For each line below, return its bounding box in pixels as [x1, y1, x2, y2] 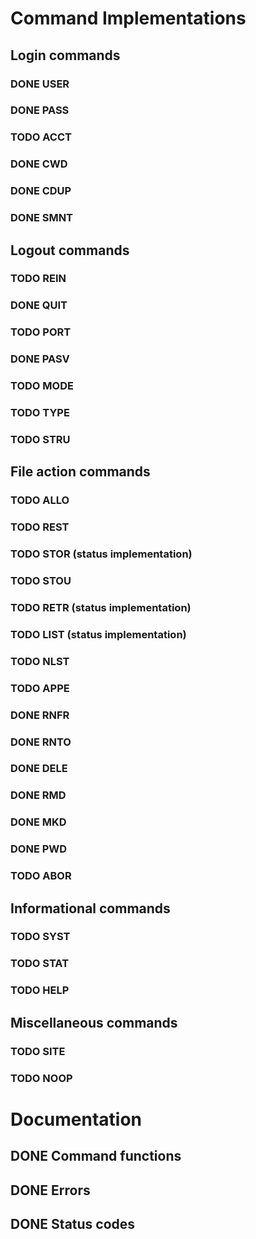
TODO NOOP [10, 1071, 73, 1085]
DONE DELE [10, 762, 68, 776]
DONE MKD [10, 815, 67, 829]
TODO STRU [10, 432, 71, 446]
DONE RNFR [10, 708, 70, 722]
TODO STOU [10, 574, 72, 588]
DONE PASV [10, 352, 70, 366]
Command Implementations [10, 7, 247, 30]
